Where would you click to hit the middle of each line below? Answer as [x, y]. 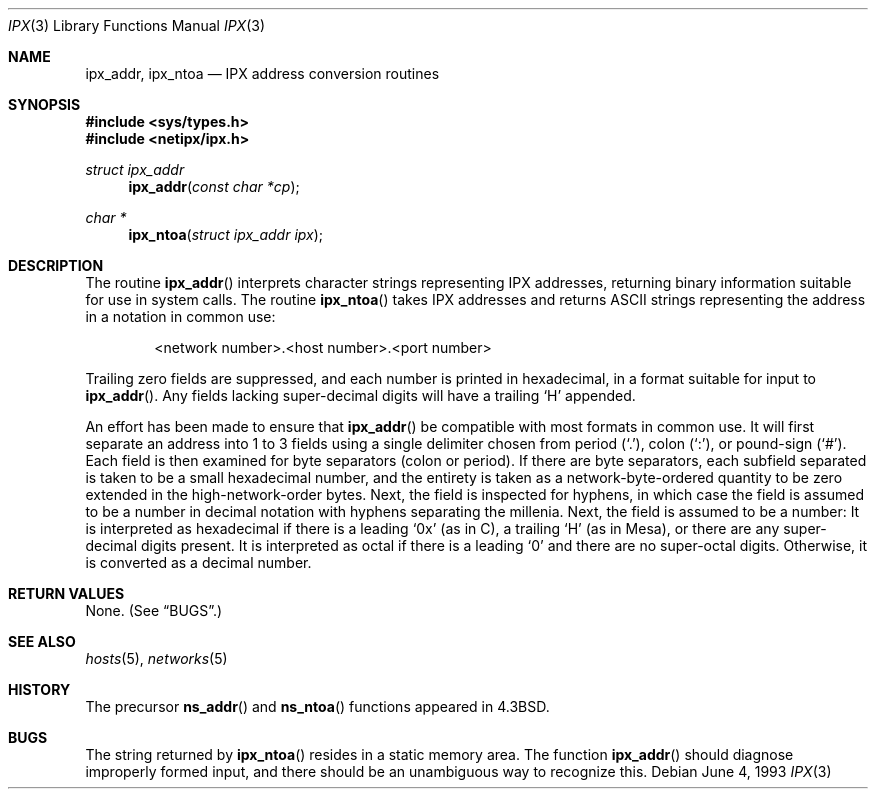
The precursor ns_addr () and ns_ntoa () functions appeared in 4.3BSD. [317, 706]
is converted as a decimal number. [198, 562]
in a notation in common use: [180, 316]
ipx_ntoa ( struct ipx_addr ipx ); [226, 234]
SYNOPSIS [44, 104]
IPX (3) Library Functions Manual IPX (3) [137, 25]
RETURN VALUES [66, 593]
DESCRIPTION [56, 265]
